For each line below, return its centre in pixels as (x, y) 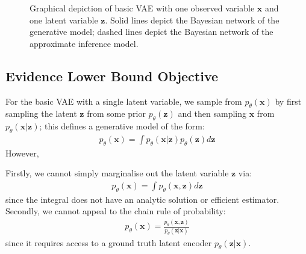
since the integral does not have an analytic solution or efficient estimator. (142, 199)
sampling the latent (41, 113)
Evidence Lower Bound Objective (112, 76)
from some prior (116, 113)
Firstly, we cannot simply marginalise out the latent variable (117, 173)
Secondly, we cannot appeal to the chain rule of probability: (116, 211)
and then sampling (212, 113)
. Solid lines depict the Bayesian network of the (192, 20)
